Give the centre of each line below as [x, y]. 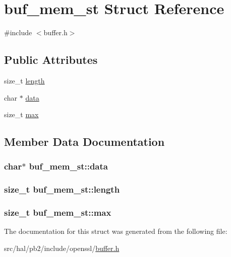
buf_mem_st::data [68, 166]
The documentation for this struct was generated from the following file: [116, 231]
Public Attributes [51, 60]
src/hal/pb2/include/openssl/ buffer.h [62, 248]
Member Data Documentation [84, 142]
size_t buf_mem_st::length [62, 189]
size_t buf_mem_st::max [58, 212]
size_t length [24, 80]
